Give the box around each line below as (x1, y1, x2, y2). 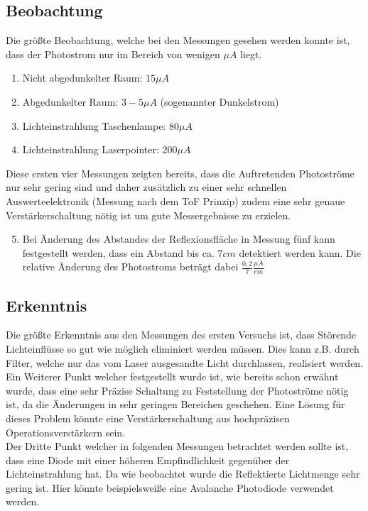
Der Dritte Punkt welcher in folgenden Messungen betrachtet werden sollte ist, (6, 439, 349, 454)
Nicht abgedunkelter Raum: (22, 70, 143, 85)
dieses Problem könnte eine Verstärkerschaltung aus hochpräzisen (6, 410, 290, 425)
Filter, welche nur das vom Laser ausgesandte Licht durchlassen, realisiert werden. (6, 355, 364, 370)
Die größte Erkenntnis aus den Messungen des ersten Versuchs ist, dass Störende (6, 327, 356, 342)
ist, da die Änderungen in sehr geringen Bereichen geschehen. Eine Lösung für (6, 397, 345, 412)
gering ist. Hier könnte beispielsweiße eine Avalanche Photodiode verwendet (6, 480, 334, 495)
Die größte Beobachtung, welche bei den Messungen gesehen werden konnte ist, (6, 33, 350, 48)
